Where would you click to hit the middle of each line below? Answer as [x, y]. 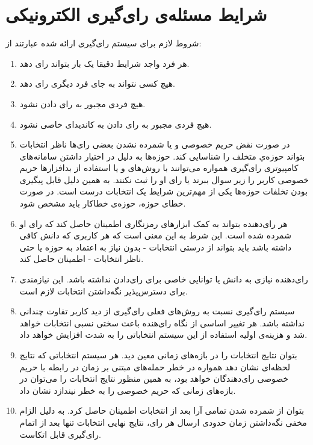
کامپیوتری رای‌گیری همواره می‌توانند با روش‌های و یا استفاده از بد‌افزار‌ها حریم [159, 168]
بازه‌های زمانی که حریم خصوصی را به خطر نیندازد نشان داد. [128, 390]
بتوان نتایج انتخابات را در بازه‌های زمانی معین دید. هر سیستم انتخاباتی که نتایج [158, 355]
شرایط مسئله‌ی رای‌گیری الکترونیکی [136, 14]
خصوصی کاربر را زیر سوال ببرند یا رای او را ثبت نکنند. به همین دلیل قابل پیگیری [164, 179]
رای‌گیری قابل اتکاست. [60, 434]
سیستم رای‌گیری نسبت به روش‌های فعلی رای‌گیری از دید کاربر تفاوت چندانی [157, 311]
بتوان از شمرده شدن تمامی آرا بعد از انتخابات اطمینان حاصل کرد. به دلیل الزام [162, 410]
